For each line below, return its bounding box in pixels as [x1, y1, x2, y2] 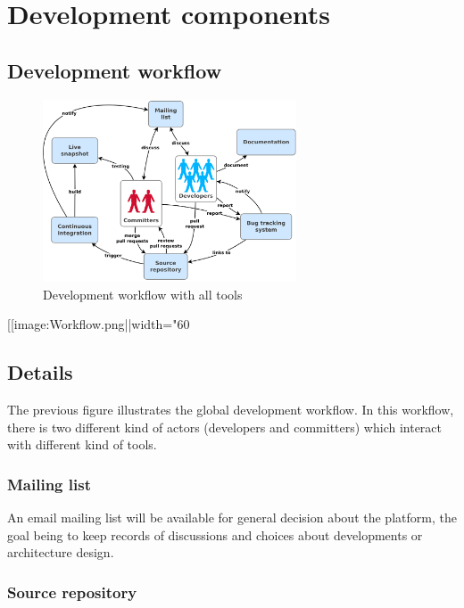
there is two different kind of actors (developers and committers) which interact [7, 417, 443, 436]
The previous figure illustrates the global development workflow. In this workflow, [7, 400, 454, 419]
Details [7, 358, 73, 386]
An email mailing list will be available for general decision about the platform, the [7, 508, 457, 527]
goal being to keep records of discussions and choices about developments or [7, 525, 423, 544]
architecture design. [7, 543, 114, 562]
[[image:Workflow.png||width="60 [7, 315, 190, 333]
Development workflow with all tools [43, 284, 243, 303]
